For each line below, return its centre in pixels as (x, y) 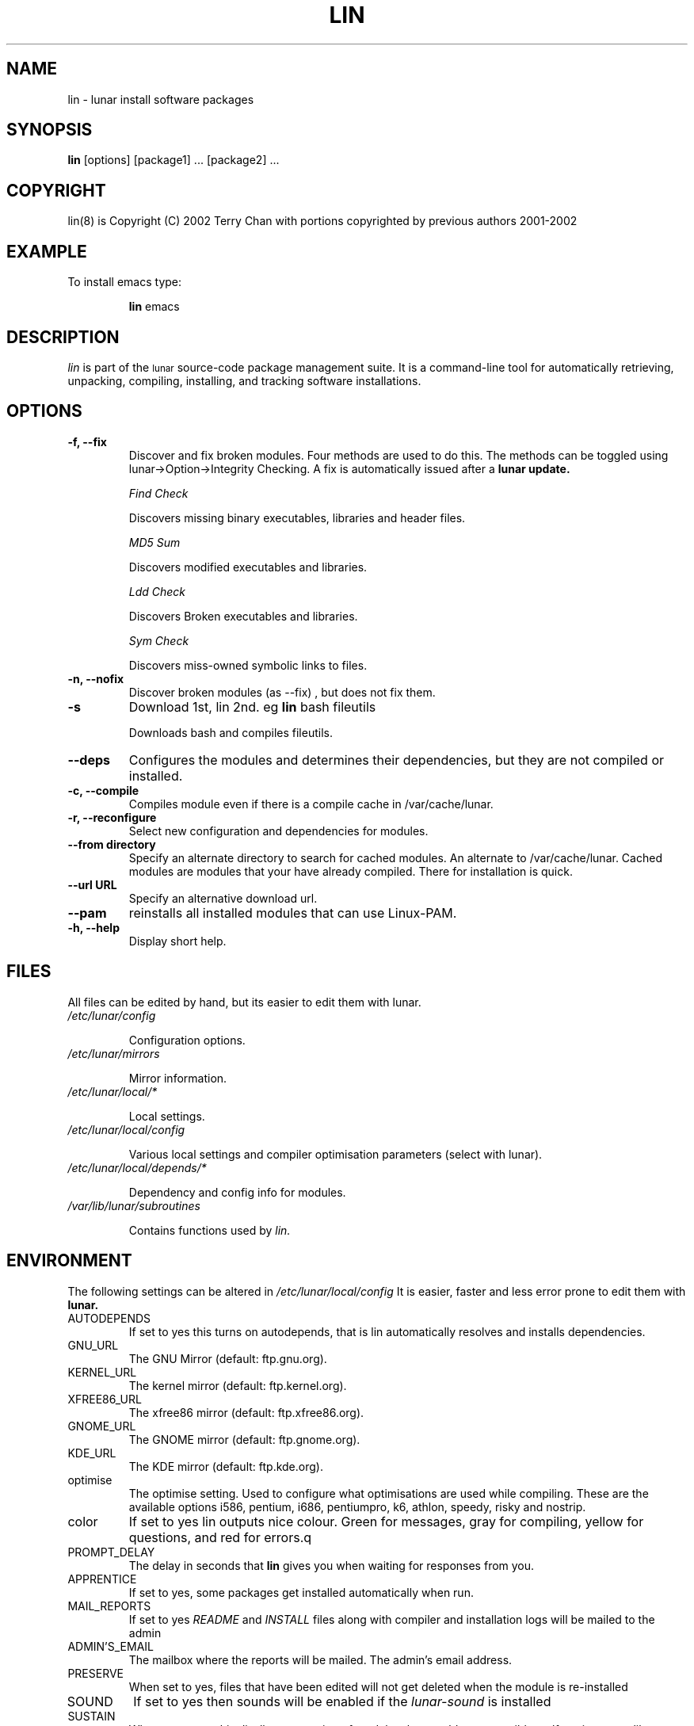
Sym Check (159, 640)
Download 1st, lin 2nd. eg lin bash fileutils (252, 706)
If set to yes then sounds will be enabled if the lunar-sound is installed (342, 1701)
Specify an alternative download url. (223, 898)
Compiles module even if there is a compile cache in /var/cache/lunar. (311, 804)
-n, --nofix (96, 678)
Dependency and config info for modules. (237, 1192)
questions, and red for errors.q (220, 1537)
